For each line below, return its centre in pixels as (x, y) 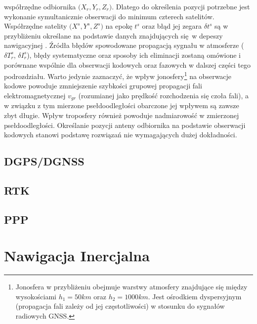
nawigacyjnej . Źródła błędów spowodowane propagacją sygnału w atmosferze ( (124, 45)
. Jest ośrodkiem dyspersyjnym (195, 296)
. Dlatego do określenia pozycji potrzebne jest (181, 6)
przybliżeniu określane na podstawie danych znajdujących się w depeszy (113, 35)
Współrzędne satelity (36, 26)
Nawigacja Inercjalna (77, 256)
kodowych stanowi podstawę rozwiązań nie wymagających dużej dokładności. (121, 135)
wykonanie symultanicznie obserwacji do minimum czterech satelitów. (109, 16)
